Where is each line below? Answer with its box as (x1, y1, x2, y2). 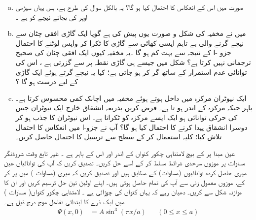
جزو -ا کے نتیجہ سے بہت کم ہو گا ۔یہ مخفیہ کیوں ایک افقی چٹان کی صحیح (15, 47, 231, 58)
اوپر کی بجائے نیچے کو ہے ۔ (15, 11, 87, 22)
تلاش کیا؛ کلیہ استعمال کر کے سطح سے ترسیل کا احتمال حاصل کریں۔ (15, 131, 222, 142)
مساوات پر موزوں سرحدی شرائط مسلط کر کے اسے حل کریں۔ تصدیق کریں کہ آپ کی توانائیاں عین (4, 157, 246, 168)
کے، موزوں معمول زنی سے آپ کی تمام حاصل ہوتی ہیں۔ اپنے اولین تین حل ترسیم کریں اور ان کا (4, 177, 245, 187)
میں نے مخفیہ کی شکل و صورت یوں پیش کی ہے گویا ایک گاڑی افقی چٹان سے (15, 28, 246, 38)
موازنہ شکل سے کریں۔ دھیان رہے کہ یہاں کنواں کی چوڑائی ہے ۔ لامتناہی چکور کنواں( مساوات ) (4, 187, 242, 197)
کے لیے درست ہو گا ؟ (15, 76, 78, 87)
